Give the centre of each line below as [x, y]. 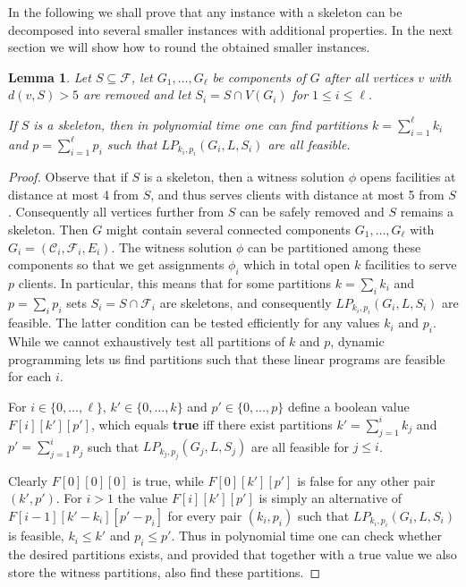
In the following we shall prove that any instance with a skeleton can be [205, 12]
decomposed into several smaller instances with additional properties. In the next [231, 29]
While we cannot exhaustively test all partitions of [147, 340]
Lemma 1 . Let [50, 77]
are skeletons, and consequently [246, 302]
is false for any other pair [366, 480]
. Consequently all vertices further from [116, 212]
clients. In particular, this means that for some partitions [175, 282]
